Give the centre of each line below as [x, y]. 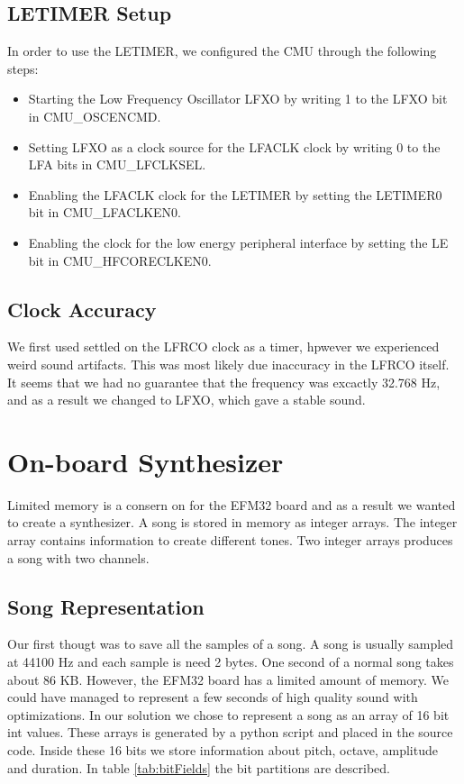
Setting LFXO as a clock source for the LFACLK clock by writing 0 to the [234, 146]
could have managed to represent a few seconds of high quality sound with [213, 697]
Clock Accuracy [82, 309]
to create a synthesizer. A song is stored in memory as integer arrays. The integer [232, 522]
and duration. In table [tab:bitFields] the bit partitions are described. [199, 767]
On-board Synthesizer [146, 461]
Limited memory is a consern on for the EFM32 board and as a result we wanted [232, 504]
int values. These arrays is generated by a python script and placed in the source [230, 732]
